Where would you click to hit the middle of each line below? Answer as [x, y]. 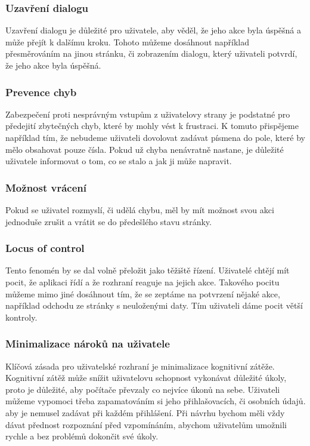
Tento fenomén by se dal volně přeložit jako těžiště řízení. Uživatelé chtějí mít [148, 270]
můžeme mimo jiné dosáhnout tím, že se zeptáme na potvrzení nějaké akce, [143, 293]
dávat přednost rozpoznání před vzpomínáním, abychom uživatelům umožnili [146, 424]
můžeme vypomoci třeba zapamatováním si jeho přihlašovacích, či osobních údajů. [156, 401]
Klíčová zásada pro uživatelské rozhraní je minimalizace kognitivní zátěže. [140, 366]
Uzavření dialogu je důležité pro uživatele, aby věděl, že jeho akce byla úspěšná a [154, 30]
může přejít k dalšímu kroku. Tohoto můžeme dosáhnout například [128, 41]
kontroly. [21, 317]
